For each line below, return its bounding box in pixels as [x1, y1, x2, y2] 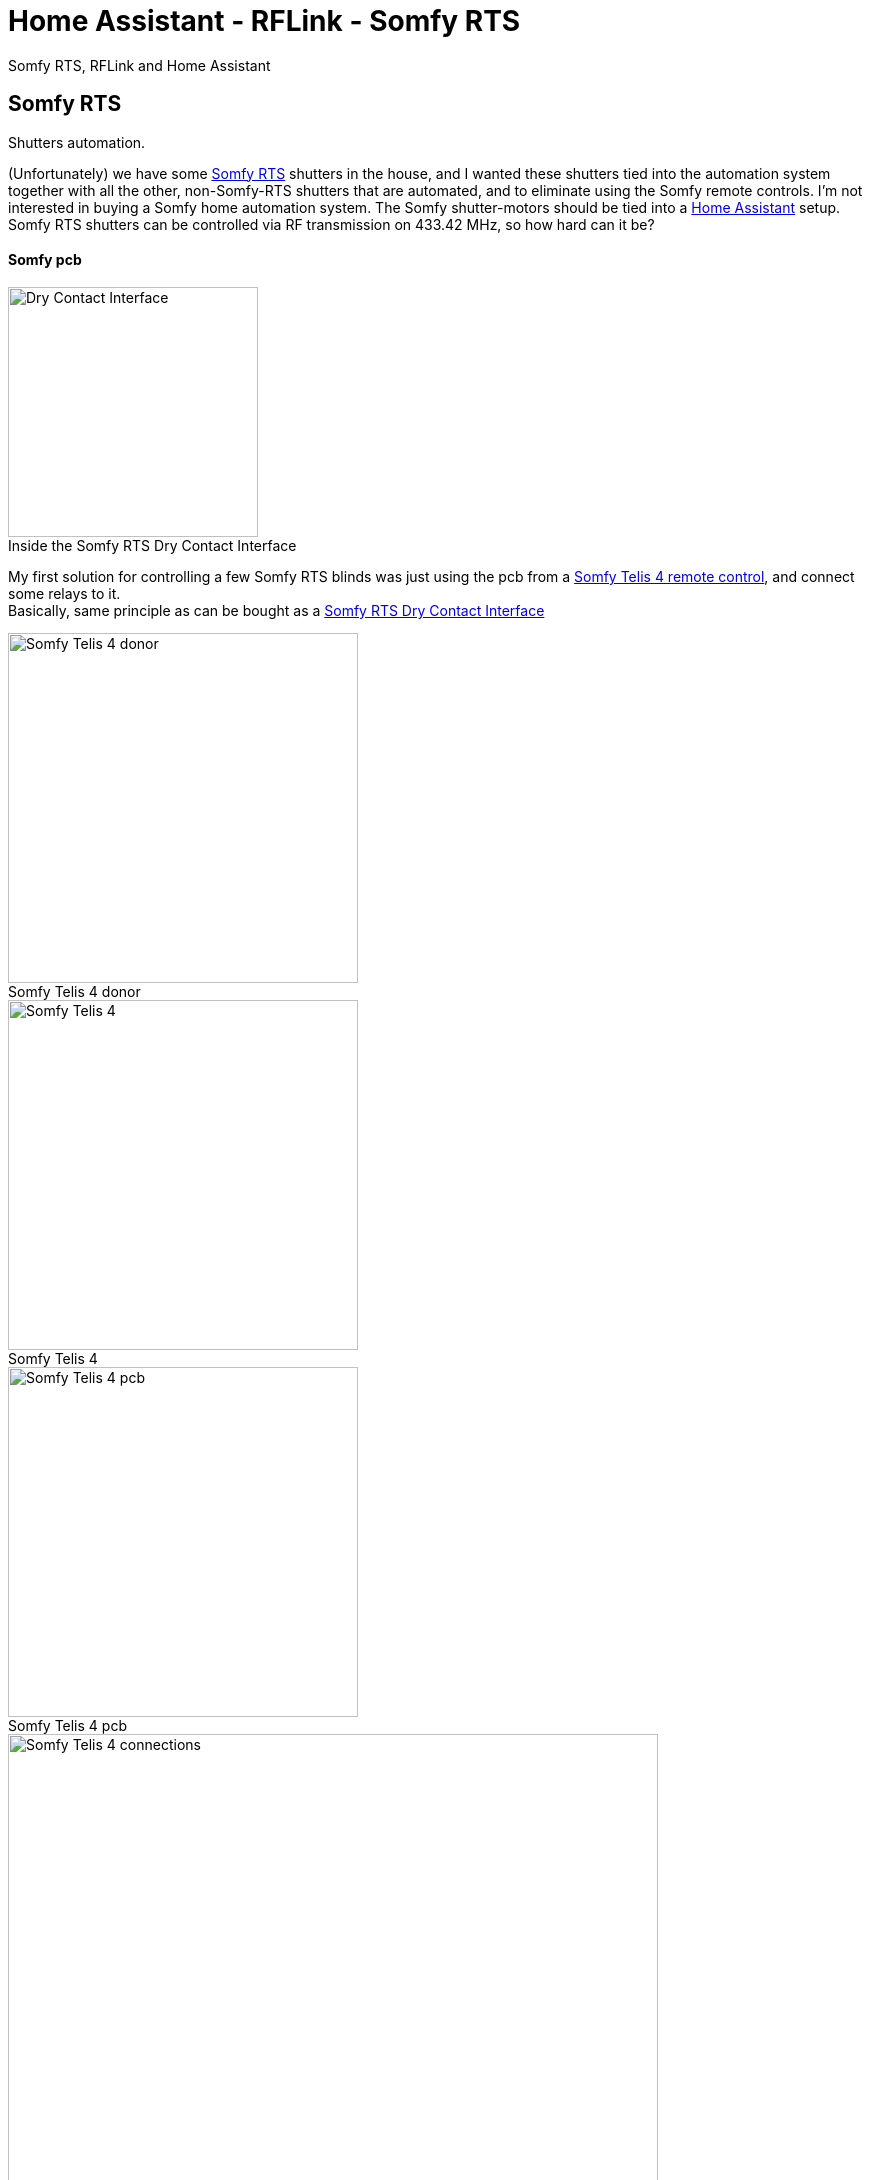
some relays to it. [8, 584, 121, 602]
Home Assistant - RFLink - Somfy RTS [8, 4, 521, 38]
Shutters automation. [8, 133, 146, 151]
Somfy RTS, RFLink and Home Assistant [8, 56, 271, 74]
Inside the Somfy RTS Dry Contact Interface [8, 536, 297, 554]
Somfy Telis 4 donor [8, 982, 141, 1000]
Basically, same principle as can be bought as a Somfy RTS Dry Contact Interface [8, 601, 545, 619]
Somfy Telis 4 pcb [8, 1716, 127, 1734]
